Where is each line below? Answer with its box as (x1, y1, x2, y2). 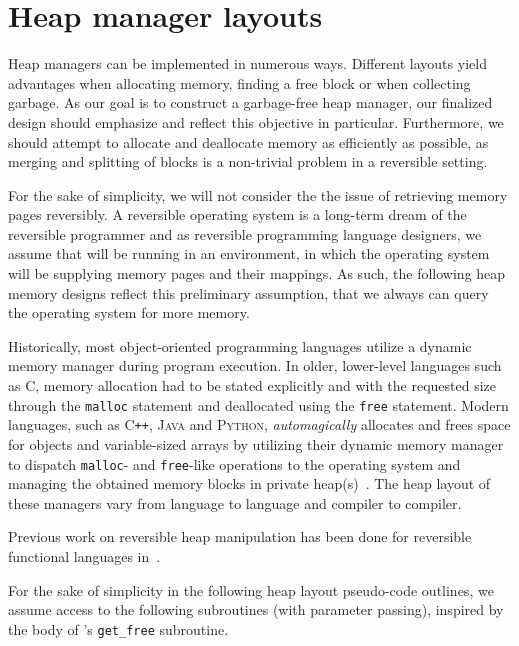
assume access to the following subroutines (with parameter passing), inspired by (8, 599, 504, 620)
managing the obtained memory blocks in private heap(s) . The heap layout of (8, 473, 491, 494)
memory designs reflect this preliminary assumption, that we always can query (8, 282, 489, 303)
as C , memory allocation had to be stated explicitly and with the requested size (8, 375, 497, 396)
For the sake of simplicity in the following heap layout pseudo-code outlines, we (8, 579, 494, 600)
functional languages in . (8, 545, 161, 566)
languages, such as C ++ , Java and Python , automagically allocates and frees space (8, 414, 511, 435)
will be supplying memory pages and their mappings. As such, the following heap (8, 263, 506, 284)
